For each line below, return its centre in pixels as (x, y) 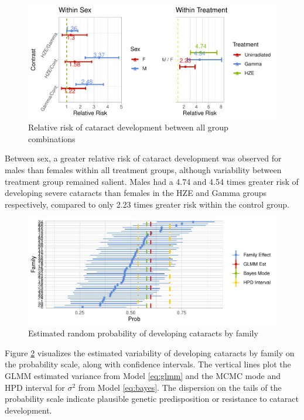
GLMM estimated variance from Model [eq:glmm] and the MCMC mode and (143, 376)
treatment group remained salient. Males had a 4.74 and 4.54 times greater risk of (152, 181)
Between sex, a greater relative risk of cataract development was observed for (143, 158)
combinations (52, 138)
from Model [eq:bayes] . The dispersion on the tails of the (180, 387)
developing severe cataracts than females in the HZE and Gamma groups (136, 193)
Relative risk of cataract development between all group (128, 127)
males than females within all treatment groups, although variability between (143, 170)
